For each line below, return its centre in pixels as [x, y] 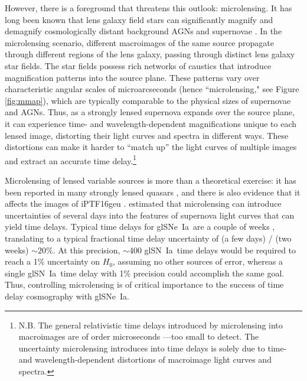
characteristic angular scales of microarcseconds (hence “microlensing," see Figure [152, 89]
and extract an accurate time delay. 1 [71, 159]
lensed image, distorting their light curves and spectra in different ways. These [147, 135]
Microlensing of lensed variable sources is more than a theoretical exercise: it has [151, 180]
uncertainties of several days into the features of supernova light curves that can [150, 215]
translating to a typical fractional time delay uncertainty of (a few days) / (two [148, 238]
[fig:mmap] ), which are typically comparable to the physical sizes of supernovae [148, 100]
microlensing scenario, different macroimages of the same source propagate [139, 42]
